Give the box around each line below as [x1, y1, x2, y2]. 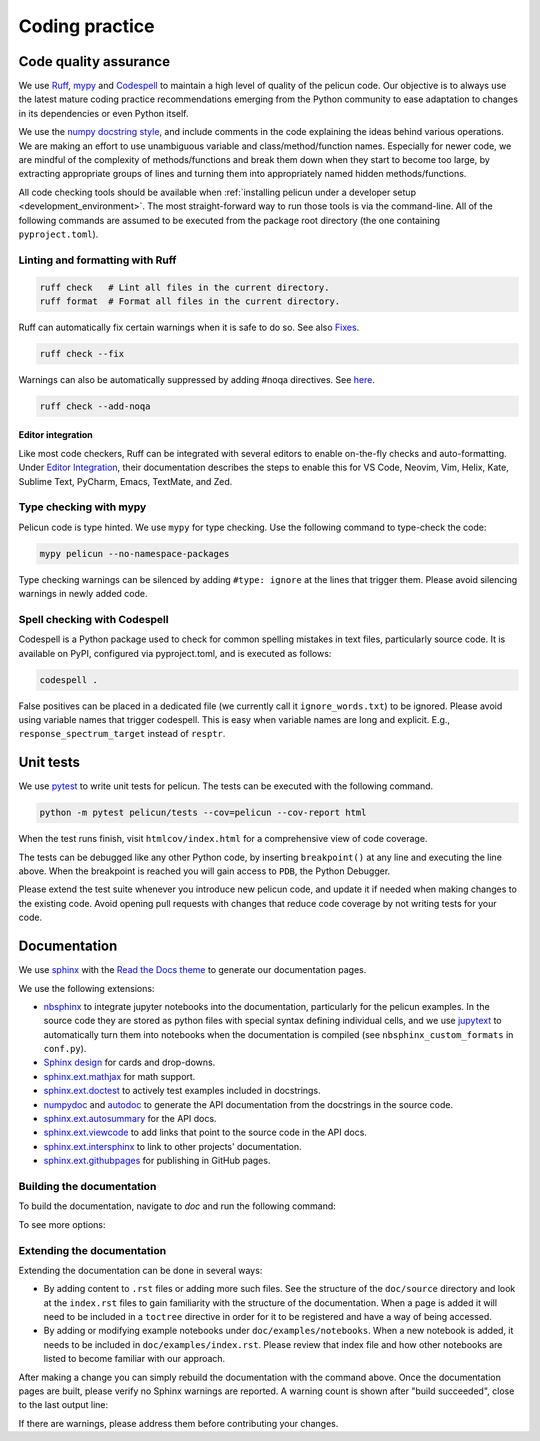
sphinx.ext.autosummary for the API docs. [43, 1113, 217, 1125]
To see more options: [18, 1218, 106, 1230]
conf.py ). [43, 1043, 87, 1055]
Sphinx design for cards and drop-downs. [43, 1056, 216, 1069]
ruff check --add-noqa [39, 400, 151, 412]
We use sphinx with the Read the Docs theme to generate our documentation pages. [18, 964, 367, 976]
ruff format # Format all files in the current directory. [39, 295, 341, 307]
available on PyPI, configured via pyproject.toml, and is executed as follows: [18, 647, 332, 659]
